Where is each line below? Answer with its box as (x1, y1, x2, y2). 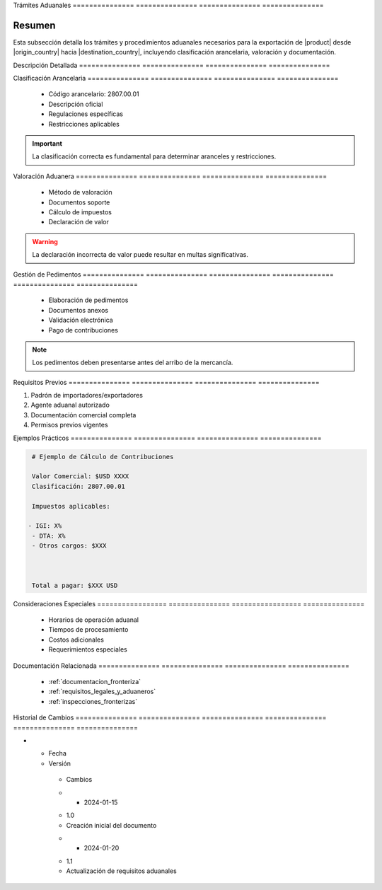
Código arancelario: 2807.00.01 (48, 90, 139, 98)
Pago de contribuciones (48, 325, 118, 334)
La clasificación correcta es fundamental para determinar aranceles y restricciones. (32, 152, 277, 161)
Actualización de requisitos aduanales (66, 867, 177, 875)
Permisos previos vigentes (30, 421, 109, 429)
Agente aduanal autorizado (30, 400, 110, 410)
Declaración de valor (48, 218, 110, 226)
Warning (32, 237, 58, 245)
